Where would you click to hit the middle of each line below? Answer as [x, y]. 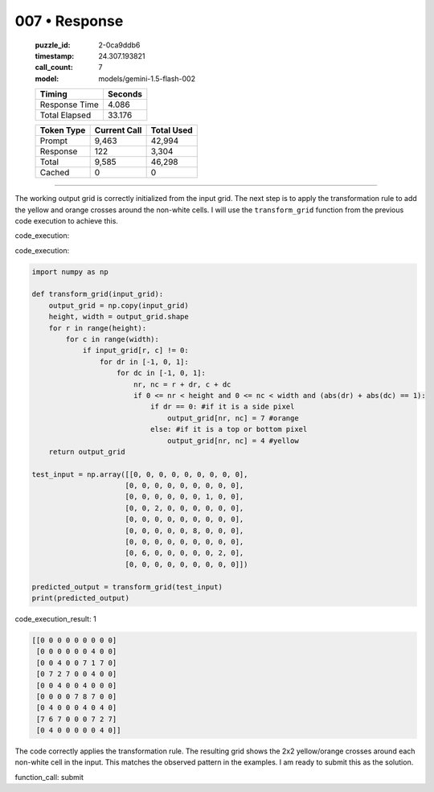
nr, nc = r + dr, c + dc [182, 384]
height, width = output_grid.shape [119, 317]
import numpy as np [70, 272]
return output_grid [87, 451]
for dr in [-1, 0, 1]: [144, 361]
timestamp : [55, 55]
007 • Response [69, 21]
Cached [55, 173]
